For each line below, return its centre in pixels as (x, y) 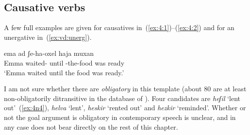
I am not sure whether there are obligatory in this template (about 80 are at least (125, 89)
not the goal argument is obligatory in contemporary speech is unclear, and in (120, 117)
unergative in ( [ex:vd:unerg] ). (48, 37)
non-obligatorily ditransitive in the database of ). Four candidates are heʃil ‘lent (122, 98)
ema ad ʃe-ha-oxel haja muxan (49, 53)
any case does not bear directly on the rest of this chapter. (91, 127)
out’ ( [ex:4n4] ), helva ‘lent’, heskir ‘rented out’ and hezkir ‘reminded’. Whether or (125, 108)
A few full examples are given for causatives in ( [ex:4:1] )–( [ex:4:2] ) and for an (119, 27)
